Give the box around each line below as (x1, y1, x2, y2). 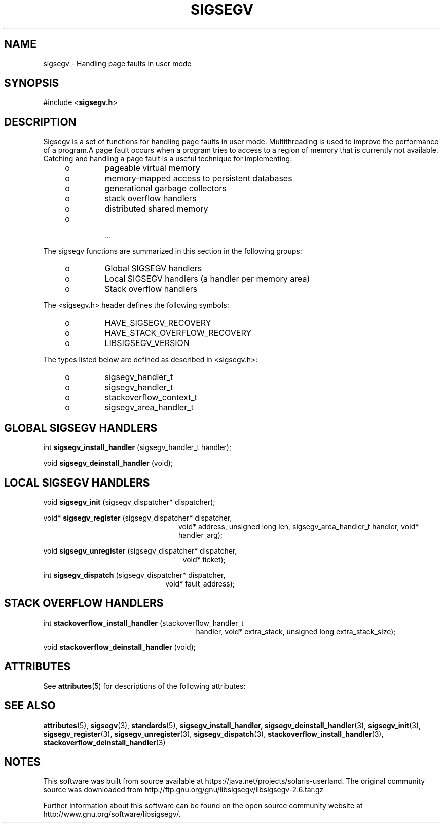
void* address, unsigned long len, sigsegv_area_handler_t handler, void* (178, 522, 419, 531)
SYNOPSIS (4, 77, 59, 90)
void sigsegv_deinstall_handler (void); (43, 459, 173, 468)
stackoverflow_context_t (104, 392, 197, 403)
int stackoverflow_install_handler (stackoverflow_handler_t (43, 618, 244, 627)
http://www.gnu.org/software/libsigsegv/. (43, 810, 181, 819)
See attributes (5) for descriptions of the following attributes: (43, 681, 246, 691)
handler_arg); (178, 530, 223, 539)
